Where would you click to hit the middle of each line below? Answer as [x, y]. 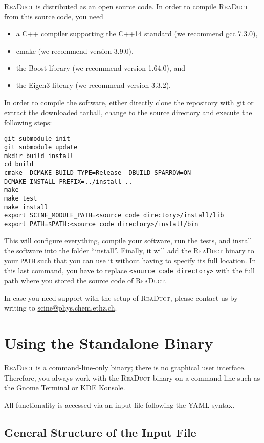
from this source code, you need [54, 16]
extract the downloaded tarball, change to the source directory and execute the [128, 112]
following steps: [28, 122]
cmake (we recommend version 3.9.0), [75, 50]
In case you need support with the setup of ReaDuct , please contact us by [121, 297]
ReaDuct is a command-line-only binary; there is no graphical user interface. [125, 367]
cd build [19, 164]
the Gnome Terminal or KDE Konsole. [65, 387]
